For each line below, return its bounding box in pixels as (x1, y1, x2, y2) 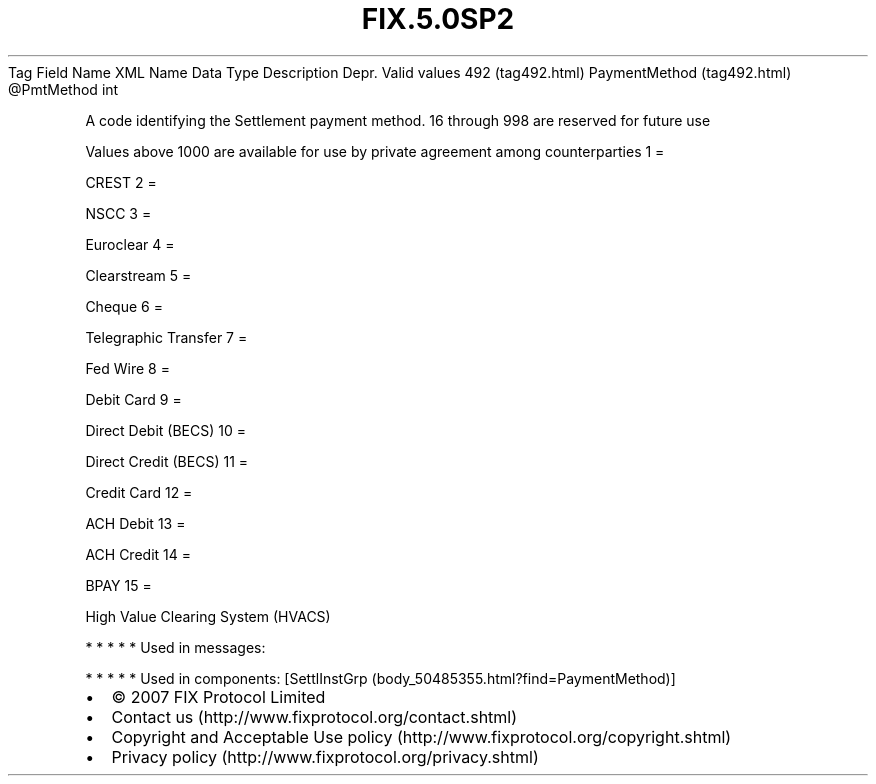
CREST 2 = (85, 173, 157, 191)
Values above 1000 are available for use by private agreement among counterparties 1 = (85, 142, 665, 160)
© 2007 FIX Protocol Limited (111, 686, 326, 707)
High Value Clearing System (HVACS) (85, 607, 331, 625)
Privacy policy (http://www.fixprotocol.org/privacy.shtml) (111, 746, 539, 767)
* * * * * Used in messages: (85, 638, 266, 656)
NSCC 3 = (85, 204, 152, 222)
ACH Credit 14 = (85, 545, 191, 563)
